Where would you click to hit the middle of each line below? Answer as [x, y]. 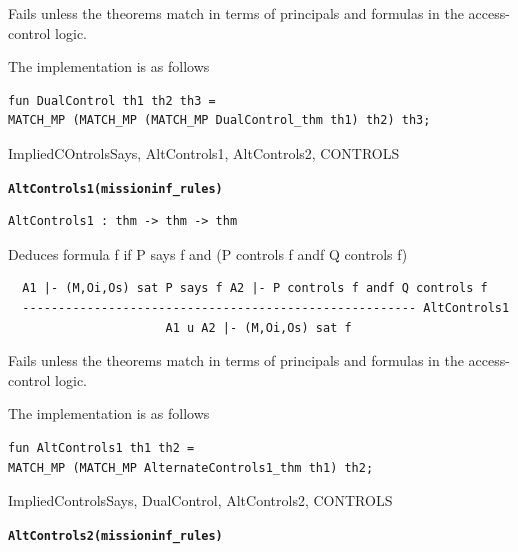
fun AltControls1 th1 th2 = [101, 447]
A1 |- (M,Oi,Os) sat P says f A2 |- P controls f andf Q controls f [255, 288]
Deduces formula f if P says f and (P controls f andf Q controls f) [208, 253]
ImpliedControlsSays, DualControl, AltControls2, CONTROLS [200, 500]
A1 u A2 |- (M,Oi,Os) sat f [258, 327]
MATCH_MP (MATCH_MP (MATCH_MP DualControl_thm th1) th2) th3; [219, 120]
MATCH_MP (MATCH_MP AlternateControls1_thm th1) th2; [191, 467]
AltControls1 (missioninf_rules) [115, 188]
